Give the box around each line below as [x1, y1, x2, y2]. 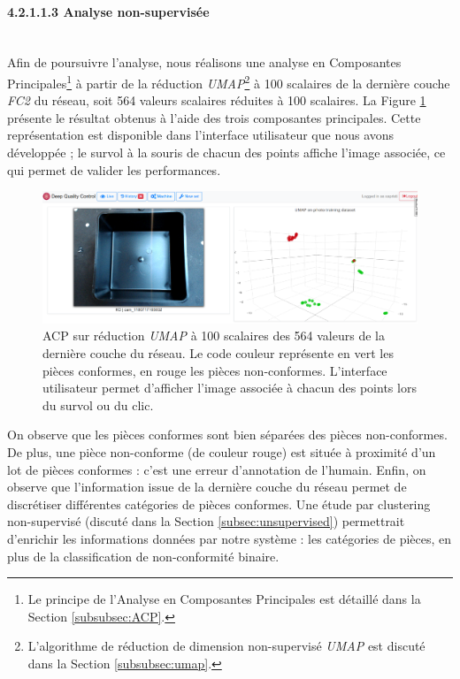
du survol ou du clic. [42, 395, 154, 414]
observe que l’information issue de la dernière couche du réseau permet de [7, 477, 407, 496]
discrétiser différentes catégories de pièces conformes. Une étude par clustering [7, 494, 431, 513]
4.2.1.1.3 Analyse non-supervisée [7, 2, 210, 20]
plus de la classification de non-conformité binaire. [7, 546, 280, 565]
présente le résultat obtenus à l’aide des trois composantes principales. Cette [7, 108, 421, 126]
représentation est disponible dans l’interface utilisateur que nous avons [7, 126, 395, 144]
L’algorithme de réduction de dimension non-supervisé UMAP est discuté [27, 637, 425, 655]
